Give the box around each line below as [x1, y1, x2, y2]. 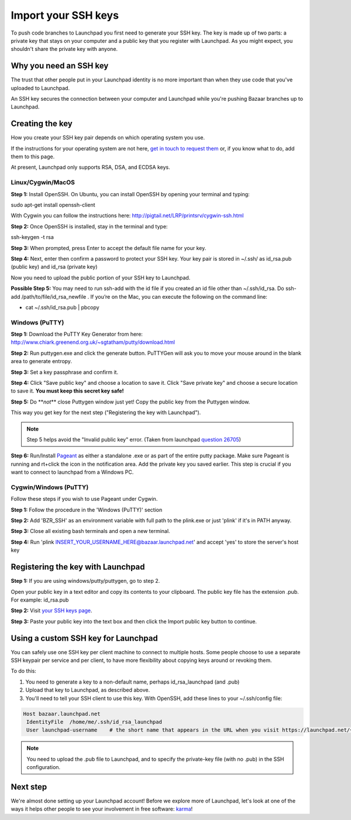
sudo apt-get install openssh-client [11, 201, 95, 209]
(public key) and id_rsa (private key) [11, 264, 98, 271]
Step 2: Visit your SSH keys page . [11, 607, 93, 614]
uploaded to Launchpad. [11, 84, 70, 91]
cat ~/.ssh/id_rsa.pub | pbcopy [25, 303, 99, 310]
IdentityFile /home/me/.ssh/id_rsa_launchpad [26, 718, 162, 725]
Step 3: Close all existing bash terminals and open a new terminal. [11, 528, 170, 535]
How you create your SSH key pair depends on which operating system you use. [11, 134, 205, 141]
